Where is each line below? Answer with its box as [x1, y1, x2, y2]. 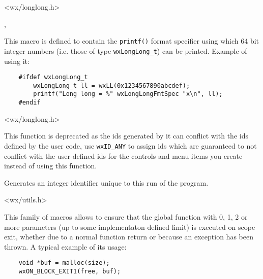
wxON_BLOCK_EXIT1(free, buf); [18, 267, 121, 275]
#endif [18, 99, 41, 107]
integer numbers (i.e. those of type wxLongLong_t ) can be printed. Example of [4, 45, 247, 56]
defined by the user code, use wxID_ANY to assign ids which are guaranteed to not [4, 140, 257, 151]
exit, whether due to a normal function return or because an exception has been [4, 231, 253, 242]
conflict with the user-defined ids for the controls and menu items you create [4, 150, 243, 161]
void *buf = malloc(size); [18, 259, 110, 267]
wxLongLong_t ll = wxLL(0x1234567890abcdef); [33, 82, 190, 89]
